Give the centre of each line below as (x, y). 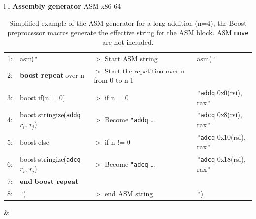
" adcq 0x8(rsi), (220, 114)
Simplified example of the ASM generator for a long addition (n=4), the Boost (128, 22)
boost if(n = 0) (42, 97)
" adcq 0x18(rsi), (221, 159)
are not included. (128, 42)
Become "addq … (130, 119)
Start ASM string (131, 58)
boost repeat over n (52, 75)
